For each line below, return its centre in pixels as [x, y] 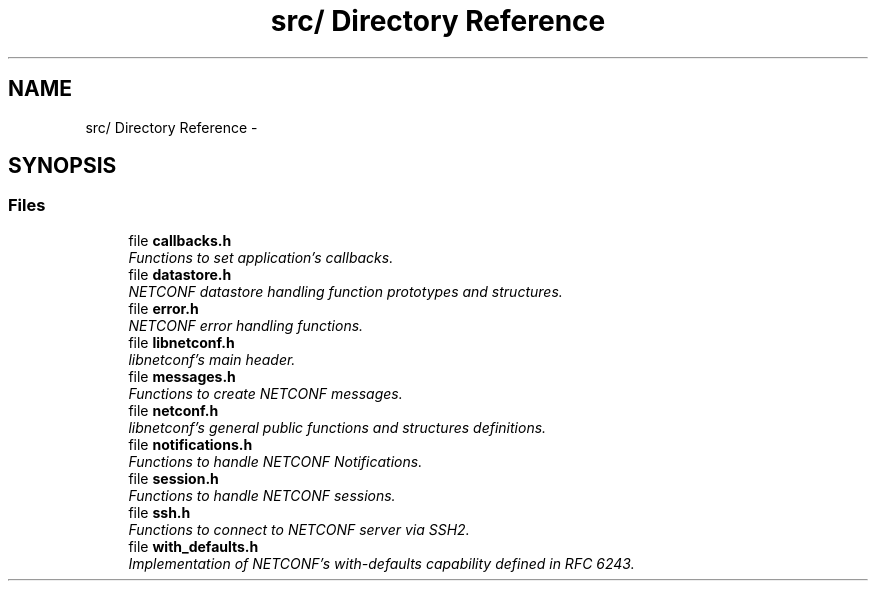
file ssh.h [159, 512]
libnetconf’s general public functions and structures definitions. [337, 427]
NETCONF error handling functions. [246, 325]
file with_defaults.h [193, 546]
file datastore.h [180, 274]
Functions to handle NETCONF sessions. [262, 495]
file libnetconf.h [181, 342]
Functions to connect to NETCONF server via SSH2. [299, 529]
